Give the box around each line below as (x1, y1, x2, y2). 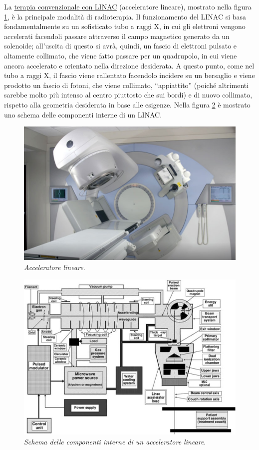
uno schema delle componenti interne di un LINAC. (4, 109, 162, 119)
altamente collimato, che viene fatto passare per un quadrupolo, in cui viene (4, 50, 237, 60)
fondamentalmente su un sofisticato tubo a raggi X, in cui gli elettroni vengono (4, 21, 246, 31)
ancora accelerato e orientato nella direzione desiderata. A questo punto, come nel (4, 60, 255, 70)
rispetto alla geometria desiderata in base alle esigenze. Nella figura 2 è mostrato (4, 99, 251, 109)
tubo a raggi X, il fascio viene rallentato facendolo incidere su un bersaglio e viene (4, 70, 255, 80)
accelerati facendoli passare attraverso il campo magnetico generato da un (4, 30, 230, 41)
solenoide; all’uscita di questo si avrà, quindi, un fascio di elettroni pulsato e (4, 40, 237, 51)
